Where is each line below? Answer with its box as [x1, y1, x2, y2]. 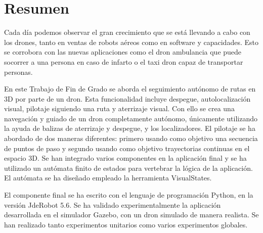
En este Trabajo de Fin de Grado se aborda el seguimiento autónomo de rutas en [4, 83, 256, 94]
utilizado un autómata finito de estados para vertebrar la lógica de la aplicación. [4, 162, 253, 173]
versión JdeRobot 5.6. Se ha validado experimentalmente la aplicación [4, 199, 221, 210]
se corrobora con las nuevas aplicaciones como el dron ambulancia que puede [4, 46, 242, 57]
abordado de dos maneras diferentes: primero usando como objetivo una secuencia [4, 133, 258, 144]
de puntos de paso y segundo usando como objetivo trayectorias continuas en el [4, 143, 250, 153]
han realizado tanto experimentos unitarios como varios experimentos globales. [4, 219, 248, 229]
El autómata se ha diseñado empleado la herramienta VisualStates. [4, 172, 212, 183]
